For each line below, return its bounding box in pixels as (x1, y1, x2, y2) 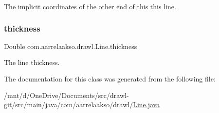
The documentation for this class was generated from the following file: (4, 74, 216, 83)
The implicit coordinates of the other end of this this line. (4, 1, 176, 11)
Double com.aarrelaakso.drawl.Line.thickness (4, 41, 137, 51)
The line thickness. (4, 57, 60, 67)
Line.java (133, 99, 160, 110)
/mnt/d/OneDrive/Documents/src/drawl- (4, 90, 129, 100)
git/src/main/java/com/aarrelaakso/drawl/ (4, 99, 133, 110)
